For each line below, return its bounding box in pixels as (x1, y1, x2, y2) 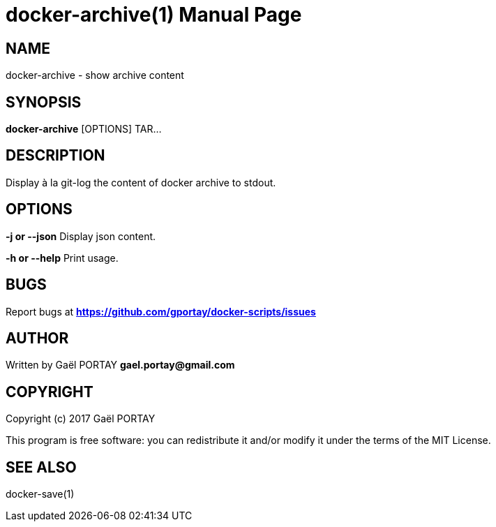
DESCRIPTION (6, 147, 105, 165)
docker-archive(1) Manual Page (6, 3, 302, 27)
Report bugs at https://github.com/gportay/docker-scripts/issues (6, 305, 316, 318)
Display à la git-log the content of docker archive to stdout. (6, 176, 276, 188)
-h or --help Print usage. (6, 251, 119, 264)
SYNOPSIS (6, 93, 82, 111)
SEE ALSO (6, 458, 77, 476)
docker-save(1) (6, 488, 75, 500)
